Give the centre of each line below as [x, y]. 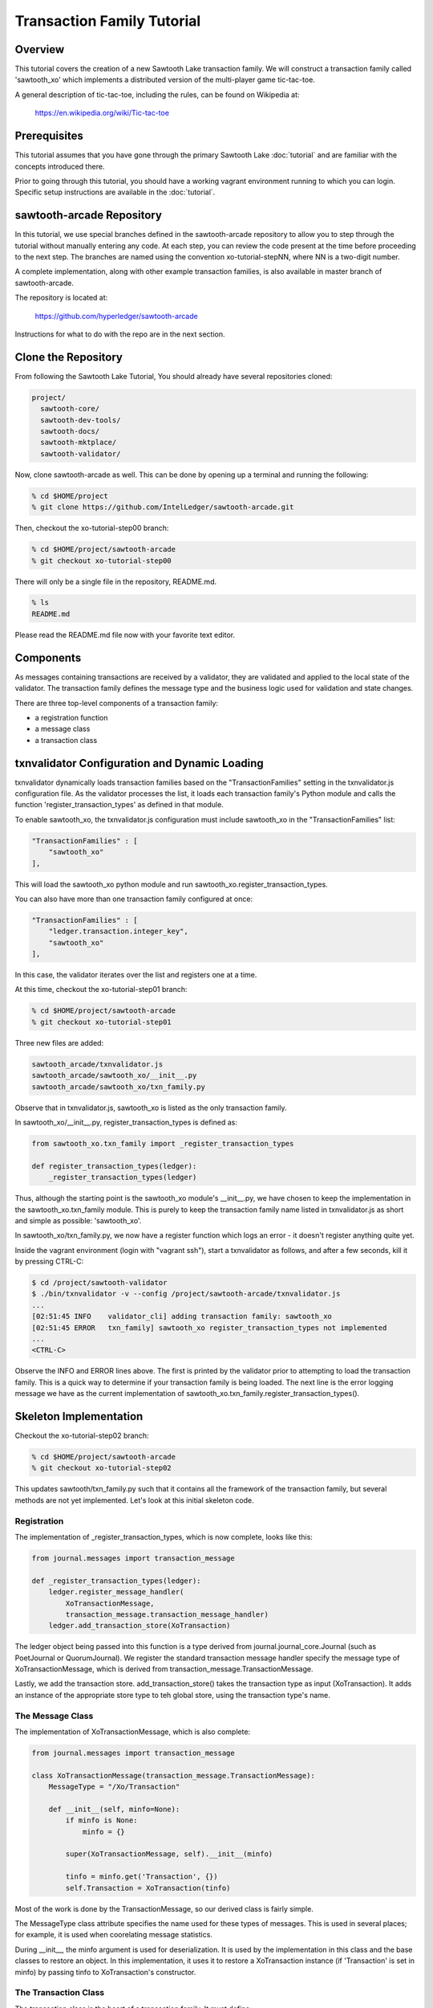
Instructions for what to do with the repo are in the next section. [120, 334]
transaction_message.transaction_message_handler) [167, 1614]
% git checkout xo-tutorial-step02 [101, 1468]
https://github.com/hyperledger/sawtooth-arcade [116, 316]
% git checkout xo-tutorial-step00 [101, 561]
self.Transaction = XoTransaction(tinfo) [148, 1888]
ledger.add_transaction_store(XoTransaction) [140, 1626]
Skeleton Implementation [79, 1416]
